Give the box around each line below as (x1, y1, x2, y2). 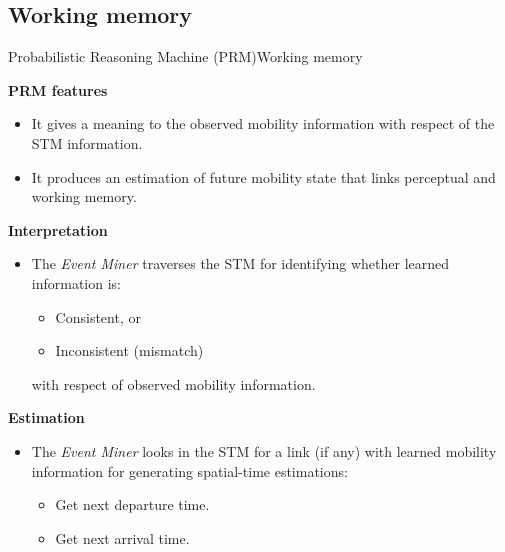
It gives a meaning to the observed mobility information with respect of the (31, 113, 495, 134)
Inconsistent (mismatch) (55, 340, 204, 361)
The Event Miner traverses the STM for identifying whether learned (31, 253, 450, 274)
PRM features (8, 79, 108, 100)
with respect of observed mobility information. (31, 373, 316, 394)
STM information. (31, 132, 143, 153)
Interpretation (8, 219, 108, 240)
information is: (31, 272, 121, 293)
